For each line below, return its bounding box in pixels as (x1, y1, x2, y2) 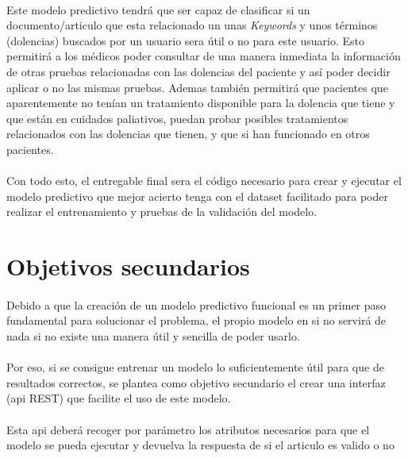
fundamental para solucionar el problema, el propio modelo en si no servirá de (6, 312, 387, 329)
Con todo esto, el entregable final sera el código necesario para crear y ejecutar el (6, 172, 402, 189)
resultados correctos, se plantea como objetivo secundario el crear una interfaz (6, 374, 386, 391)
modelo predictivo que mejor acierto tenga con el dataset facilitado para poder (6, 187, 388, 204)
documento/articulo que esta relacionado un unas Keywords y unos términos (6, 17, 378, 33)
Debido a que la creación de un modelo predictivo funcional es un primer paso (6, 296, 387, 313)
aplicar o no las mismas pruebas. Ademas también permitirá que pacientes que (6, 79, 388, 95)
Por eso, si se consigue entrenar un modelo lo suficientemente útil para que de (6, 359, 384, 375)
